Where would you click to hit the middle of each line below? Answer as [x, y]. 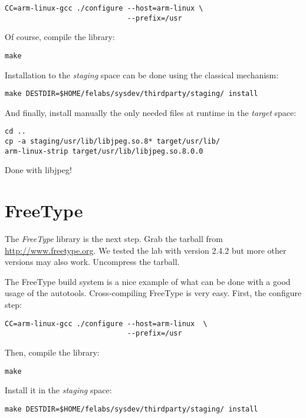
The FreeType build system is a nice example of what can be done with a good [148, 281]
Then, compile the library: [52, 352]
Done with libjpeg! [38, 170]
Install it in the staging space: [58, 390]
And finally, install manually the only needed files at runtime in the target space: [151, 112]
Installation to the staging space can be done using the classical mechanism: [142, 74]
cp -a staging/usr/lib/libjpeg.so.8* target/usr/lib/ [113, 142]
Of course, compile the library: [60, 37]
